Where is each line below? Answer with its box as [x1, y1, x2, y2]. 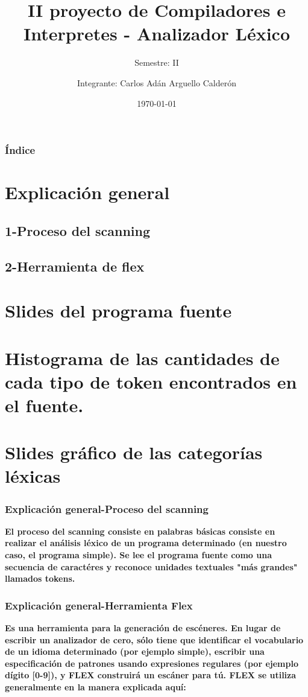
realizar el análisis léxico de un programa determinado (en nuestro [5, 536, 287, 549]
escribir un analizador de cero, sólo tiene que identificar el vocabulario [5, 633, 304, 646]
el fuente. [5, 392, 84, 417]
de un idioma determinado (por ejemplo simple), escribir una [5, 645, 265, 658]
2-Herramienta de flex [5, 256, 145, 275]
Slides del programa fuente [5, 298, 232, 323]
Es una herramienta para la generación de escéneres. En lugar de [5, 622, 281, 634]
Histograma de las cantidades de [5, 345, 280, 370]
